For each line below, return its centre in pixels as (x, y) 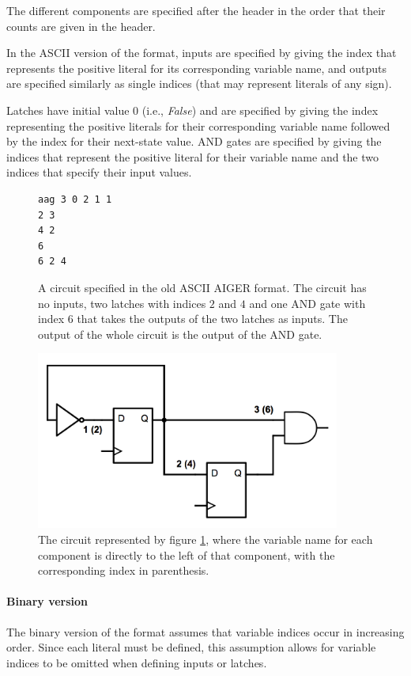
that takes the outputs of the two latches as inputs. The (212, 319)
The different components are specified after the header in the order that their (196, 10)
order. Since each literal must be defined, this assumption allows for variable (191, 647)
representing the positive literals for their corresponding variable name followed (198, 125)
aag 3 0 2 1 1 (75, 199)
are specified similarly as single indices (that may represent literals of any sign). (199, 84)
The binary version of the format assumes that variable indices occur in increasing (205, 631)
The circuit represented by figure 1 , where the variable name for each (205, 539)
